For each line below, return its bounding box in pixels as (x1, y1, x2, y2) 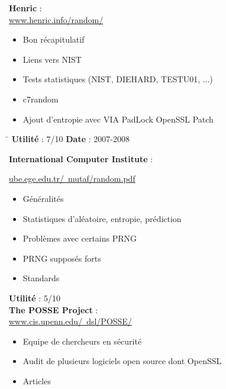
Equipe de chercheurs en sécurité (22, 335, 142, 347)
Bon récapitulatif (22, 33, 85, 46)
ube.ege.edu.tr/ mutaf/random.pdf (9, 172, 135, 185)
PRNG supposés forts (22, 252, 101, 264)
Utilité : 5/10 (9, 291, 60, 304)
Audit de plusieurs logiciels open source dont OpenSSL (22, 355, 222, 367)
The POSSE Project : (9, 303, 98, 316)
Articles (22, 374, 51, 387)
